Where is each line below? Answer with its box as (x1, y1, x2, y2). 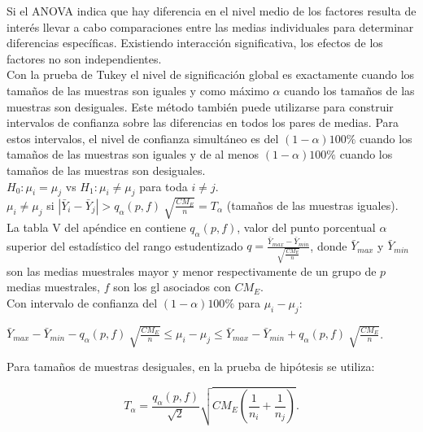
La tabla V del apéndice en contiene (7, 218, 186, 235)
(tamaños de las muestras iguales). (226, 196, 399, 213)
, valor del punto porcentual (237, 218, 376, 235)
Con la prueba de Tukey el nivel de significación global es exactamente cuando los (7, 66, 415, 83)
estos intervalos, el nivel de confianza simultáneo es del (7, 129, 279, 146)
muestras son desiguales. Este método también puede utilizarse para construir (7, 98, 394, 115)
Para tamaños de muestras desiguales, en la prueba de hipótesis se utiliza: (7, 358, 375, 375)
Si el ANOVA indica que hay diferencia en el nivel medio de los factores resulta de (7, 2, 416, 19)
